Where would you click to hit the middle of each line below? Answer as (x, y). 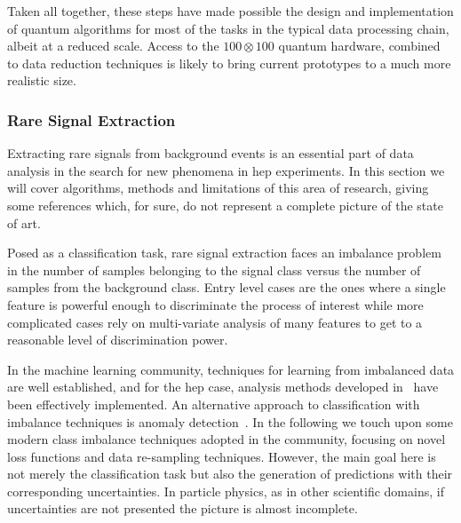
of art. (24, 222)
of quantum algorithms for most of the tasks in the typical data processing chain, (228, 28)
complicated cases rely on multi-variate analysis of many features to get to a (215, 322)
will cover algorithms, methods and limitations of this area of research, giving (218, 188)
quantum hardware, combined (359, 46)
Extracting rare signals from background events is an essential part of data (211, 153)
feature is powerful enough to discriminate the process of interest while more (215, 304)
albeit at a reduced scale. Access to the (113, 46)
